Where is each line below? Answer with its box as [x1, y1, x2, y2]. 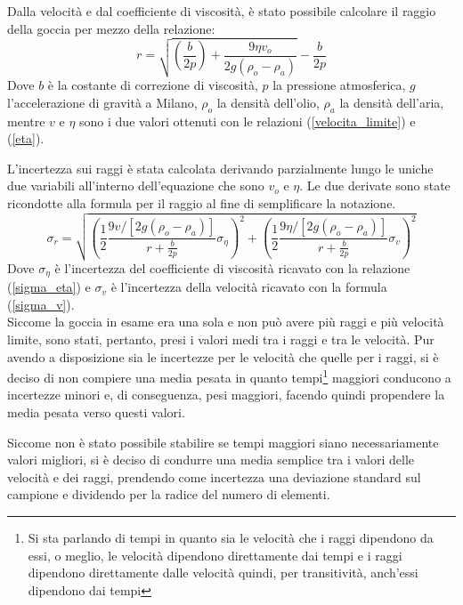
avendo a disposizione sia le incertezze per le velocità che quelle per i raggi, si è [7, 347, 439, 366]
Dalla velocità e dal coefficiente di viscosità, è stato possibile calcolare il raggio [7, 2, 436, 20]
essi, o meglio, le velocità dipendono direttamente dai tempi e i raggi [28, 545, 402, 564]
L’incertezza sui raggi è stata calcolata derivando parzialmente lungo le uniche [7, 158, 434, 177]
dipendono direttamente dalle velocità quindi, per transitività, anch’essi [28, 563, 418, 582]
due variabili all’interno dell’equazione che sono [7, 176, 264, 195]
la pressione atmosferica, [272, 76, 406, 94]
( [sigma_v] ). [7, 294, 75, 313]
